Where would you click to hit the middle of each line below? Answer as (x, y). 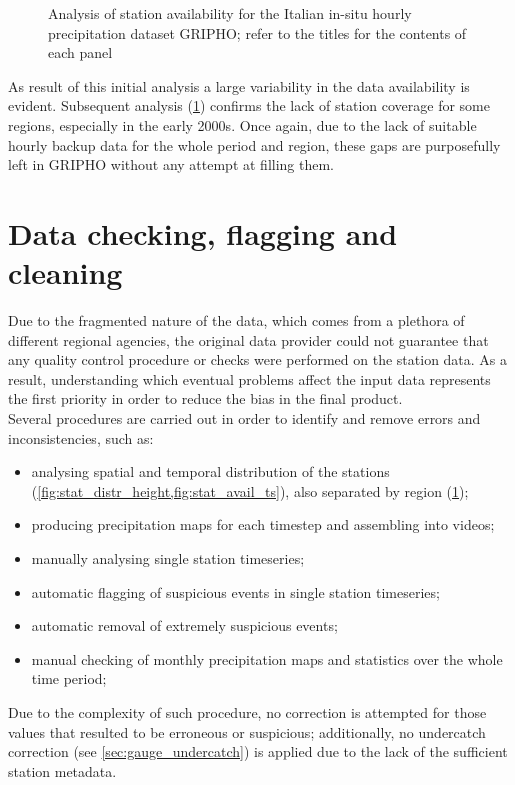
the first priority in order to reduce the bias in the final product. (205, 398)
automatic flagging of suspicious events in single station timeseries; (235, 591)
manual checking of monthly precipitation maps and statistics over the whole (267, 658)
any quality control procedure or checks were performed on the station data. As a (258, 359)
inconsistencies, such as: (81, 437)
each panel (80, 52)
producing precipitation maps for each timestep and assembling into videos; (263, 524)
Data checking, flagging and (203, 232)
